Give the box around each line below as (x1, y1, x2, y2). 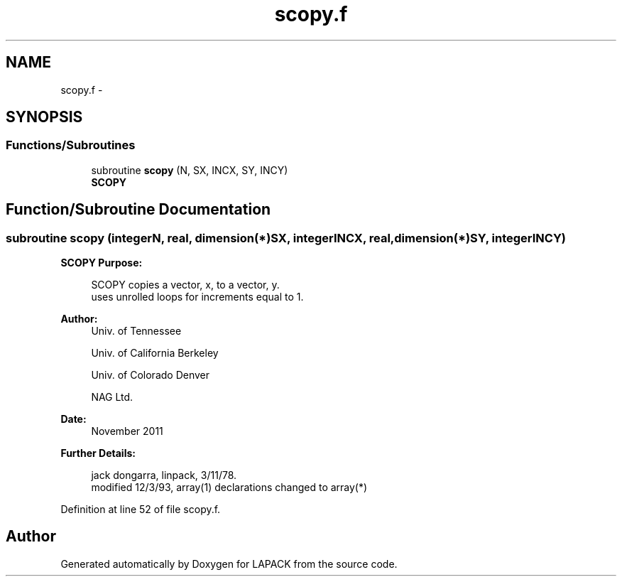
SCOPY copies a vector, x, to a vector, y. (91, 279, 280, 291)
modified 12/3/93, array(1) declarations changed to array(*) (91, 481, 368, 494)
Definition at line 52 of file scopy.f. (60, 503, 221, 516)
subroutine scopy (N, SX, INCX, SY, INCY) (91, 163, 288, 176)
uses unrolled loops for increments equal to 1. (91, 291, 304, 303)
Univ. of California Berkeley (91, 347, 219, 360)
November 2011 (91, 425, 163, 438)
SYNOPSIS (6, 108, 83, 126)
